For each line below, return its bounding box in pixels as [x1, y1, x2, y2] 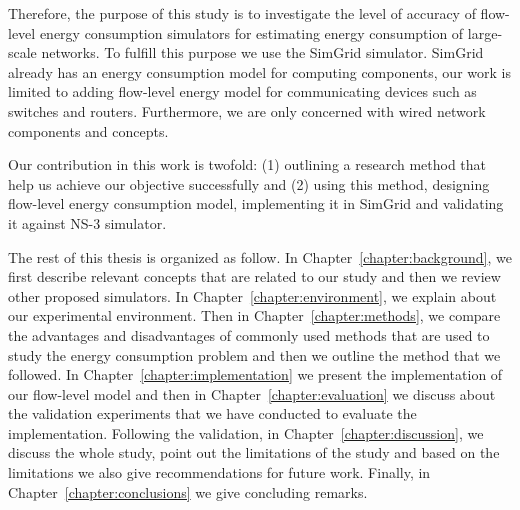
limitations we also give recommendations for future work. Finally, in [8, 462, 431, 483]
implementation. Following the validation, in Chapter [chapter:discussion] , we [8, 422, 484, 443]
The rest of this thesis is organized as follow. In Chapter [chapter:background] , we [8, 246, 512, 267]
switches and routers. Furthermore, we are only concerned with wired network [8, 100, 486, 121]
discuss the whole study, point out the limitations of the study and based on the [8, 442, 500, 463]
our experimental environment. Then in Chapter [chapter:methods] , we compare [8, 305, 501, 326]
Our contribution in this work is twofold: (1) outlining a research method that [8, 154, 487, 175]
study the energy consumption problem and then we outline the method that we [8, 344, 501, 365]
